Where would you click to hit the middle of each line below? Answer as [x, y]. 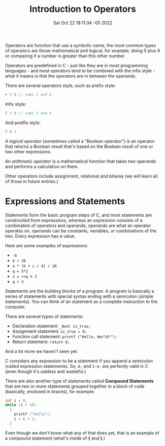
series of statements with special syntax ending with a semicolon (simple [79, 296]
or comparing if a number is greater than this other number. [65, 56]
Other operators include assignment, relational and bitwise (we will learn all [81, 176]
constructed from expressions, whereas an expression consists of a [74, 220]
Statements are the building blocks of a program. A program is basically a [80, 291]
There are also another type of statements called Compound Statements [79, 381]
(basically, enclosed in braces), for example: [50, 391]
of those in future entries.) [32, 181]
